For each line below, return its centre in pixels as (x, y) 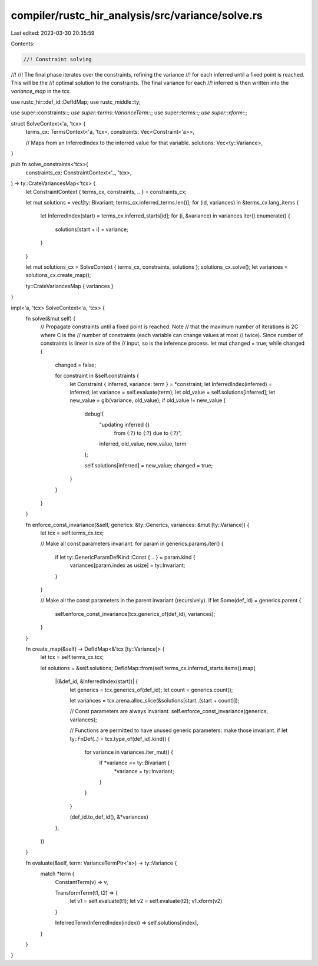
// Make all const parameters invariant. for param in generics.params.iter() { (132, 544)
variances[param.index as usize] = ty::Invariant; (127, 565)
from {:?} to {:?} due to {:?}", (148, 433)
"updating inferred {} (125, 425)
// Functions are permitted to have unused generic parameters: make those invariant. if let (179, 730)
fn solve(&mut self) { (51, 318)
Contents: (23, 44)
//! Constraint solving (58, 59)
